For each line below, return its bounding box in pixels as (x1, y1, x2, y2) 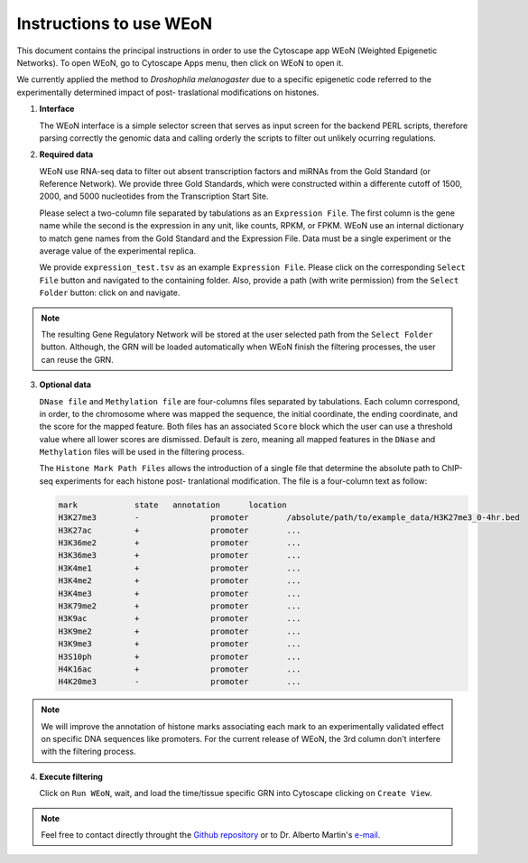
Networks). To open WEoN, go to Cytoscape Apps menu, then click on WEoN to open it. (16, 57, 344, 68)
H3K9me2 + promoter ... (58, 626, 301, 636)
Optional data (39, 379, 92, 390)
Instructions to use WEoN (16, 14, 213, 33)
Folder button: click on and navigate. (39, 287, 181, 298)
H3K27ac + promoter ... (58, 524, 301, 535)
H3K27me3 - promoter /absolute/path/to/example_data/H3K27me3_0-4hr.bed (58, 513, 521, 523)
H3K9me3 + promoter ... (58, 639, 301, 649)
